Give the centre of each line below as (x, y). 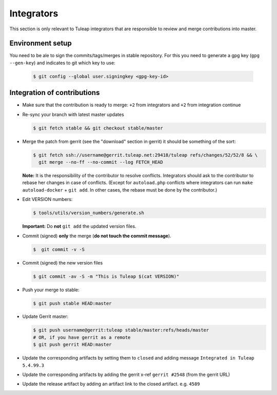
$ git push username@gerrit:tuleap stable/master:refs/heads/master (121, 330)
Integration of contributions (55, 93)
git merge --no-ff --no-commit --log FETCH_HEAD (101, 162)
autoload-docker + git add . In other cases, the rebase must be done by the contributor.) (120, 190)
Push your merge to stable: (51, 290)
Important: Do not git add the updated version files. (79, 227)
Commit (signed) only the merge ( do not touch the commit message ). (97, 236)
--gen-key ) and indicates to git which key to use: (62, 63)
